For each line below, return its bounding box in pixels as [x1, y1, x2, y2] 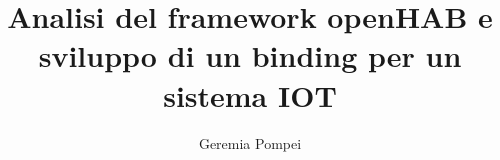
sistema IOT [163, 74, 337, 115]
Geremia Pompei [198, 132, 302, 153]
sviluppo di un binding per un [38, 35, 462, 76]
